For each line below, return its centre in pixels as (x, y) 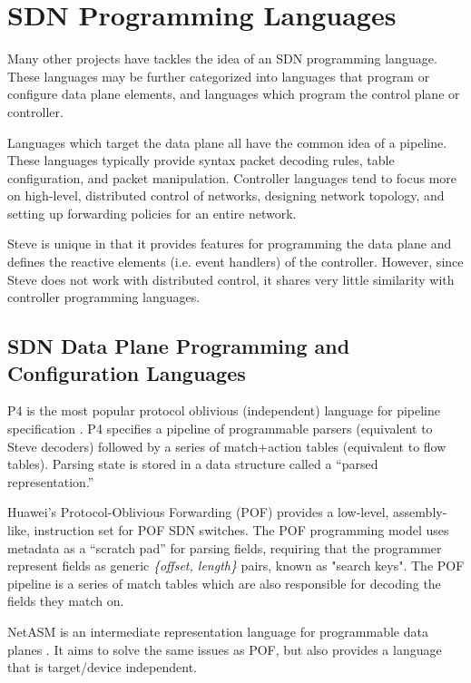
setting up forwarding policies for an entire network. (152, 213)
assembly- (420, 512)
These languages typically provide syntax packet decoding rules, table (201, 160)
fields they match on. (66, 601)
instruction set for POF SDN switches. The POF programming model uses (241, 530)
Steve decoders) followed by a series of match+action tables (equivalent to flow (227, 446)
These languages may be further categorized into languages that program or (219, 76)
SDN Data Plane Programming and (179, 346)
